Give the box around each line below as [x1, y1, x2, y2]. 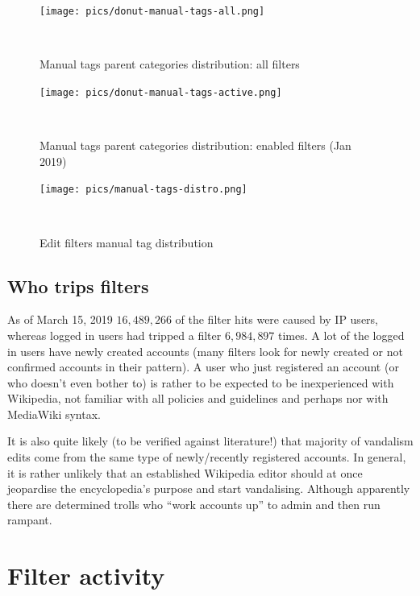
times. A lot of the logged [278, 326, 405, 343]
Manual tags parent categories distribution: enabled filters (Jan [40, 137, 351, 154]
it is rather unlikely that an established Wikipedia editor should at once [7, 464, 363, 481]
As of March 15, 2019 [7, 311, 113, 328]
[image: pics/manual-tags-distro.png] [40, 184, 247, 196]
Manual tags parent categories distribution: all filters [40, 56, 300, 72]
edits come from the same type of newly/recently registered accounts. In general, [7, 449, 406, 466]
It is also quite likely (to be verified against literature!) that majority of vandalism [7, 433, 414, 449]
